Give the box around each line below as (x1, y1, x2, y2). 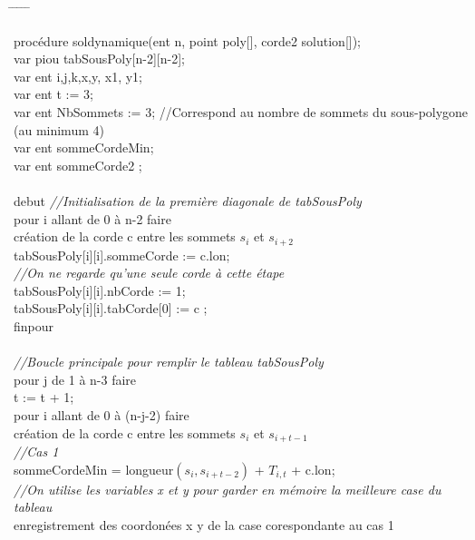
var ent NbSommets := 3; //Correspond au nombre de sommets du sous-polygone (14, 102, 469, 121)
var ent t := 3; (14, 84, 93, 103)
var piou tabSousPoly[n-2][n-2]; (14, 49, 185, 68)
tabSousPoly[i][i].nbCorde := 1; (14, 280, 186, 299)
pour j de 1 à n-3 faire (14, 369, 137, 388)
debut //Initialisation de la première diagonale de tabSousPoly (14, 191, 362, 210)
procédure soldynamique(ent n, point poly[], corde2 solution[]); (14, 31, 362, 50)
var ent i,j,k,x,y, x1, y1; (14, 66, 143, 85)
